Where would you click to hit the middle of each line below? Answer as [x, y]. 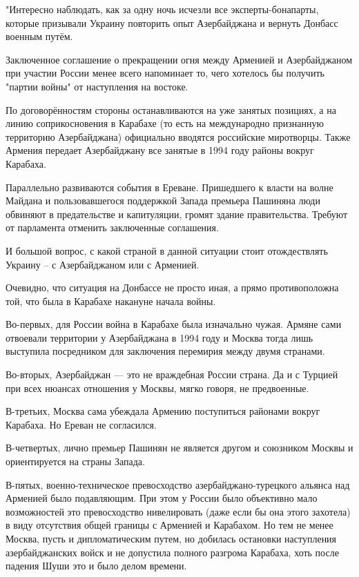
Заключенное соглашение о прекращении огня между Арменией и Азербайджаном [179, 59]
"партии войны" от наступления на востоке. [97, 86]
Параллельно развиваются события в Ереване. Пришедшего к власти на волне [169, 187]
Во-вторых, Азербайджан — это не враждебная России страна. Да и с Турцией [172, 374]
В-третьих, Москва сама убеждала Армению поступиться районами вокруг [163, 411]
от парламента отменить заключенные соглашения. [112, 227]
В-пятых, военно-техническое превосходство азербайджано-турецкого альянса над [178, 484]
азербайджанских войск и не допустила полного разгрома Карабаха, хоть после [172, 552]
